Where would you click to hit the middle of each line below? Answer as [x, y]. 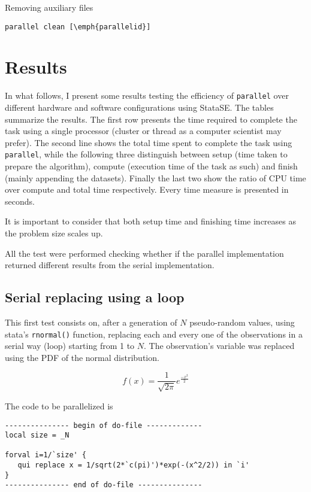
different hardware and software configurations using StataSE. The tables [139, 107]
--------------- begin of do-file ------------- [104, 425]
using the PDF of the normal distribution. [82, 357]
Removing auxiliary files [49, 7]
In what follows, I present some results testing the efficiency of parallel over [147, 95]
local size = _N [37, 435]
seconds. [20, 201]
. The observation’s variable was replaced [219, 346]
